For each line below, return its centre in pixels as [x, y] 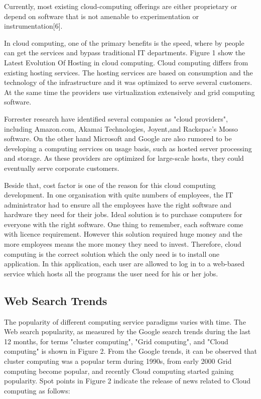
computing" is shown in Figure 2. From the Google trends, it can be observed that [130, 351]
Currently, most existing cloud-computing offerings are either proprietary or [121, 6]
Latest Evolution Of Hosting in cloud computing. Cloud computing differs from [126, 62]
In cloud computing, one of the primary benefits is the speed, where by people [124, 42]
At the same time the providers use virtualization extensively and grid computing [129, 92]
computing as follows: [37, 390]
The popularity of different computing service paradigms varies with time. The [125, 321]
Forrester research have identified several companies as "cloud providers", [116, 118]
